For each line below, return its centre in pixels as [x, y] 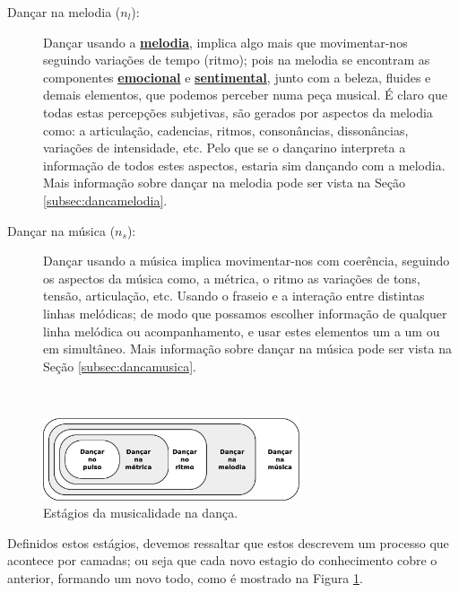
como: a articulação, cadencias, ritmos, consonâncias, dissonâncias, [226, 130]
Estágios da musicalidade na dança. [141, 513]
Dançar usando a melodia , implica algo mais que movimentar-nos [225, 42]
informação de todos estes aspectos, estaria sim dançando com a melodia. [244, 165]
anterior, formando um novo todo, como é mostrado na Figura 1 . [185, 577]
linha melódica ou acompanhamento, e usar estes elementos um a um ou [242, 331]
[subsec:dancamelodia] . [105, 200]
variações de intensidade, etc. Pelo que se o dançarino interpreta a [225, 148]
